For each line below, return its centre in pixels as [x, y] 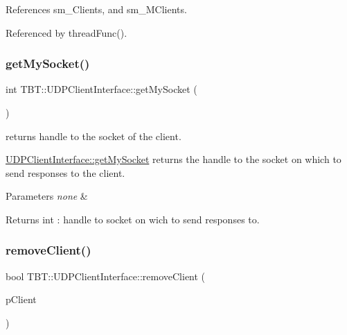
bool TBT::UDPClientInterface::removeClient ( [106, 276]
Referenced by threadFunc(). [66, 32]
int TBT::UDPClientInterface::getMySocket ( [101, 89]
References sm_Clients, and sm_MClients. [96, 9]
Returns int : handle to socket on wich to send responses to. [133, 219]
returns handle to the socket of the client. [94, 136]
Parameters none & [47, 196]
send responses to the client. [65, 172]
